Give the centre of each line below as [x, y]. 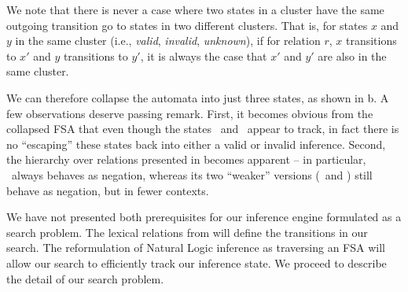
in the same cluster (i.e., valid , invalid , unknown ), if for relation [168, 41]
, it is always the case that [204, 55]
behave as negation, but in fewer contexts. [108, 190]
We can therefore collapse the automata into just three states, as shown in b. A [198, 97]
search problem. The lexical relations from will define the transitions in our [187, 232]
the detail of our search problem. [85, 278]
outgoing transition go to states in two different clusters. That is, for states [187, 25]
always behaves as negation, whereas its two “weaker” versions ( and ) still [192, 174]
